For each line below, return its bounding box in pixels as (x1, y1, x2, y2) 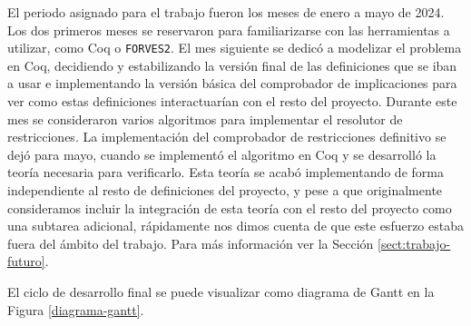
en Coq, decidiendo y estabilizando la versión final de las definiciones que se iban (7, 55, 457, 74)
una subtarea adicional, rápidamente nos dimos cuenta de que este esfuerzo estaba (7, 216, 464, 235)
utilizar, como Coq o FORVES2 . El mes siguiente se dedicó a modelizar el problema (7, 38, 462, 57)
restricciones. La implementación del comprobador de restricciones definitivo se (7, 127, 446, 146)
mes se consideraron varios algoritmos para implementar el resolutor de (7, 109, 403, 128)
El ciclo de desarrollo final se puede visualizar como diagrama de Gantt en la (7, 282, 435, 301)
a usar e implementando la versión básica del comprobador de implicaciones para (7, 74, 457, 93)
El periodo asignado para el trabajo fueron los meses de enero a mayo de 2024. (7, 3, 445, 21)
